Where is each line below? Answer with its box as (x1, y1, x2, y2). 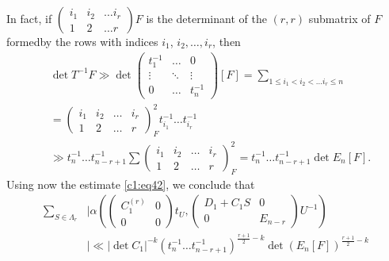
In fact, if (6, 10, 52, 26)
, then (212, 33, 241, 49)
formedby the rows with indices (6, 33, 158, 49)
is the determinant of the (146, 10, 267, 26)
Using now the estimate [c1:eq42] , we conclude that (6, 175, 255, 192)
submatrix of (308, 10, 371, 26)
